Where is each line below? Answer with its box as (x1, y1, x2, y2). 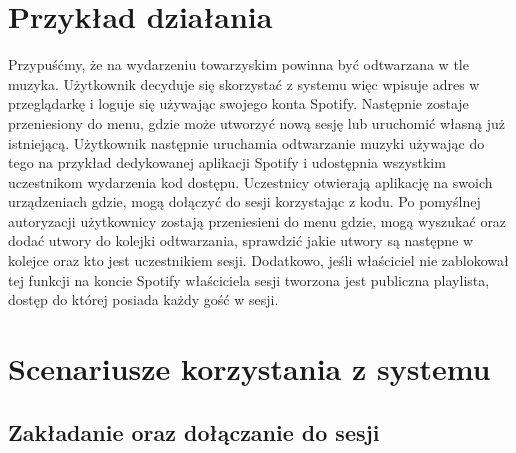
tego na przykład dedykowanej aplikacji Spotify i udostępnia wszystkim (8, 152, 446, 173)
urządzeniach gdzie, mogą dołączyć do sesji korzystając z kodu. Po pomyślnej (8, 191, 481, 212)
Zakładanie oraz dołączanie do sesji (8, 416, 380, 447)
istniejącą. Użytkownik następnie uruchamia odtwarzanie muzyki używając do (8, 132, 485, 153)
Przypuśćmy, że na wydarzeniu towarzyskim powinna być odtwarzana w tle (8, 54, 469, 75)
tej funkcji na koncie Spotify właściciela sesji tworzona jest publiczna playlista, (8, 269, 490, 290)
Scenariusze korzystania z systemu (8, 348, 491, 389)
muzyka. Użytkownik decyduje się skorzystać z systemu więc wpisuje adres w (8, 73, 480, 94)
